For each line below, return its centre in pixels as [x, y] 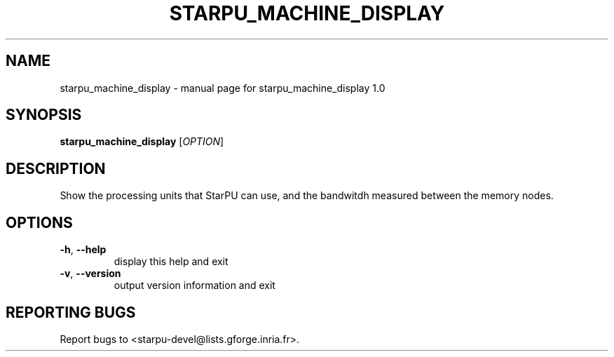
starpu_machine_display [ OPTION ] [142, 142]
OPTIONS [39, 222]
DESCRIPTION [56, 168]
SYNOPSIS [44, 115]
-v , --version [90, 274]
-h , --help [83, 250]
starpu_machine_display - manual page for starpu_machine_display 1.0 [223, 88]
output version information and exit [195, 285]
